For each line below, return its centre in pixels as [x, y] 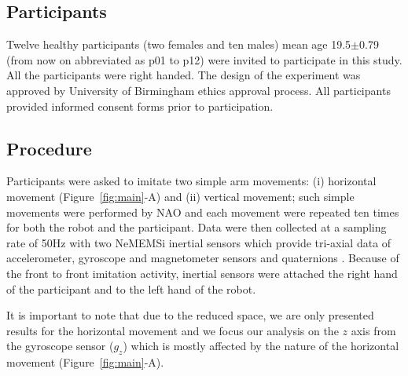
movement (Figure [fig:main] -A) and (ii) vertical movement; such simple [180, 196]
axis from [373, 330]
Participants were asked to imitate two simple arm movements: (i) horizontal [191, 181]
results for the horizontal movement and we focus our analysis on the [173, 330]
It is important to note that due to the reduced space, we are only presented [190, 315]
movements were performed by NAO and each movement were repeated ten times [203, 212]
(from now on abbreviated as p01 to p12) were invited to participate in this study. [204, 59]
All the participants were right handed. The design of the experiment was [184, 75]
